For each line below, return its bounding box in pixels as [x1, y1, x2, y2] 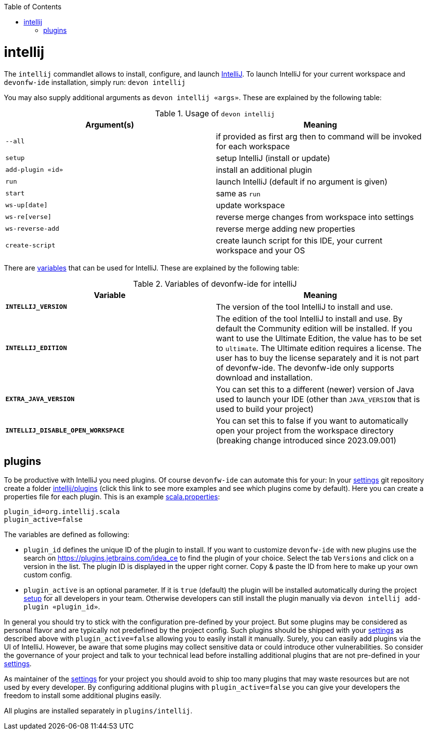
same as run [216, 188, 261, 198]
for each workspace [216, 141, 290, 151]
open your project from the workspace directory [216, 425, 394, 435]
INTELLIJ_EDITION [5, 344, 67, 352]
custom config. [24, 571, 72, 579]
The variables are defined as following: [4, 530, 130, 539]
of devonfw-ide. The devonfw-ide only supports [216, 362, 394, 373]
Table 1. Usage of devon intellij [155, 108, 275, 118]
